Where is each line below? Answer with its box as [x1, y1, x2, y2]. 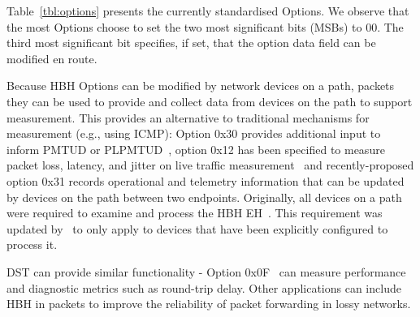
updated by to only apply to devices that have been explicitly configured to [6, 220, 388, 237]
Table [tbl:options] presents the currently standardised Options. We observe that [6, 2, 409, 19]
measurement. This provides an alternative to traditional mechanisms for [6, 109, 370, 126]
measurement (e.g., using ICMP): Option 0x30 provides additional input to [6, 125, 381, 142]
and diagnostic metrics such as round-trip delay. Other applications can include [6, 279, 401, 296]
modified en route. [6, 49, 97, 66]
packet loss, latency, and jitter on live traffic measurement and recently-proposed [6, 156, 414, 173]
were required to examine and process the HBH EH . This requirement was [6, 204, 383, 221]
